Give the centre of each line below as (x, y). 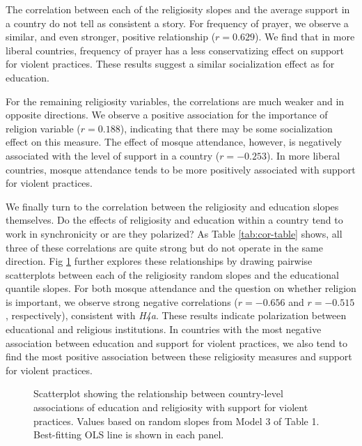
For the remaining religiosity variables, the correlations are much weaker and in (175, 101)
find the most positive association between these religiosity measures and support (179, 356)
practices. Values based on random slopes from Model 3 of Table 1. (176, 421)
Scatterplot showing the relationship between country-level (158, 393)
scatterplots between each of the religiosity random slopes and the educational (172, 274)
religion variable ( (43, 128)
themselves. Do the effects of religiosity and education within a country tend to (174, 220)
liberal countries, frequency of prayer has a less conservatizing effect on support (175, 50)
